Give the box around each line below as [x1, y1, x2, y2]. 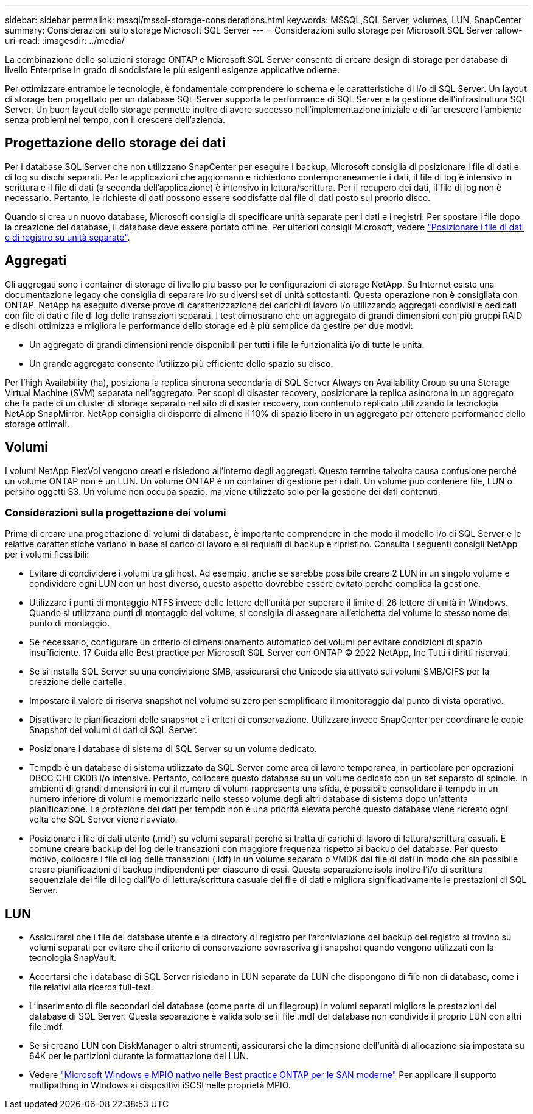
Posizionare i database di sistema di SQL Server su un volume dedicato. [29, 743, 317, 754]
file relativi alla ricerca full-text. [29, 982, 153, 993]
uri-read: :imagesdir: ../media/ [5, 35, 125, 46]
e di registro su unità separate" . [5, 232, 130, 243]
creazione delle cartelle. [29, 676, 125, 687]
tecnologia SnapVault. [29, 953, 117, 963]
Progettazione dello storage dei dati [5, 135, 226, 151]
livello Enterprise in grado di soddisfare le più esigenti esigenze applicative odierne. [5, 65, 340, 75]
